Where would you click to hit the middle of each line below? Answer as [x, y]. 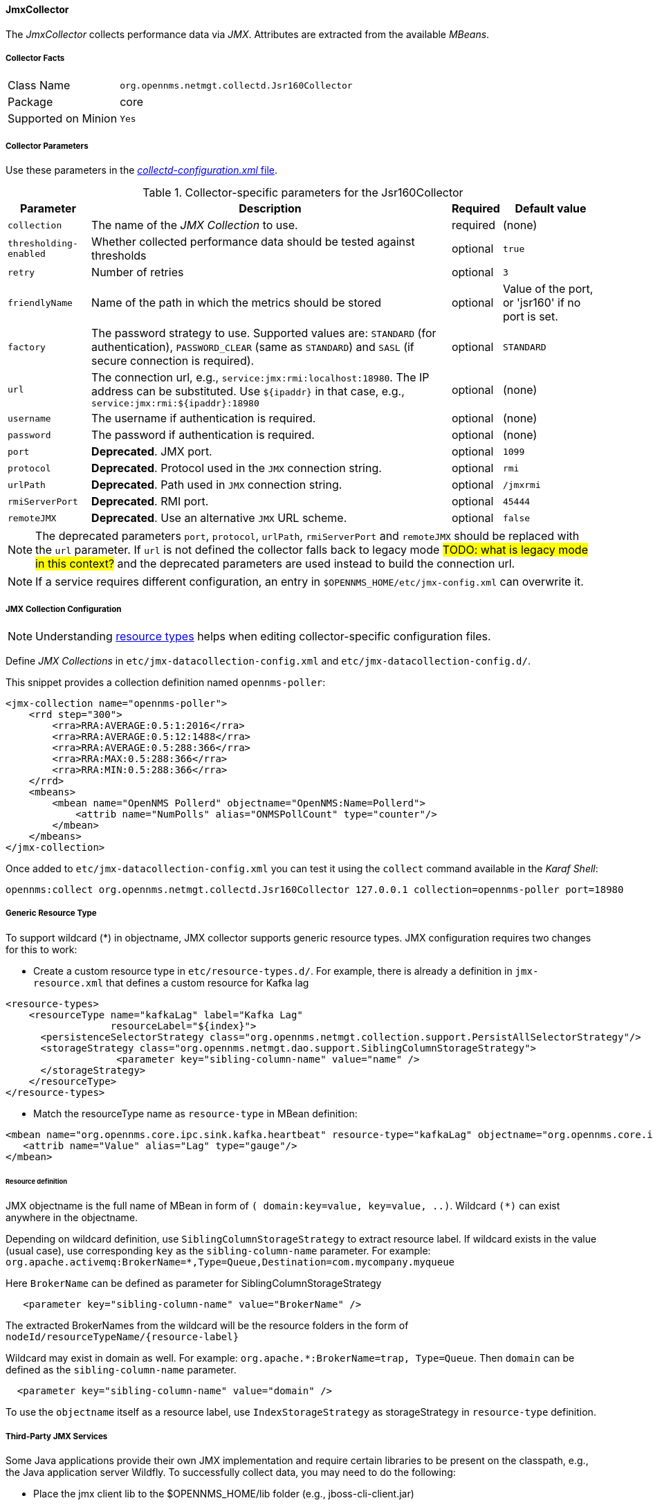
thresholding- [43, 244]
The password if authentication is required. [203, 435]
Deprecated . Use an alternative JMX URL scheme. [219, 518]
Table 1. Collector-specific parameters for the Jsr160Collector [303, 193]
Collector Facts [35, 58]
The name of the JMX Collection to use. [195, 225]
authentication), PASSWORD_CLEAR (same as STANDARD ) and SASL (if [253, 347]
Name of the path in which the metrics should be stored [237, 303]
